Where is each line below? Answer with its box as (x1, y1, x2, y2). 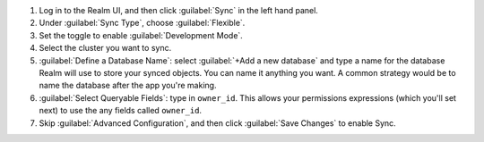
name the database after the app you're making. (39, 80, 217, 91)
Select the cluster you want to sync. (39, 43, 172, 54)
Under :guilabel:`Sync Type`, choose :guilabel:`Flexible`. (39, 18, 246, 29)
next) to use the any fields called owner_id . (39, 105, 202, 116)
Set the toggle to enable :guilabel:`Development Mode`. (39, 29, 244, 40)
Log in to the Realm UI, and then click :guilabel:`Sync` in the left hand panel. (39, 5, 318, 15)
